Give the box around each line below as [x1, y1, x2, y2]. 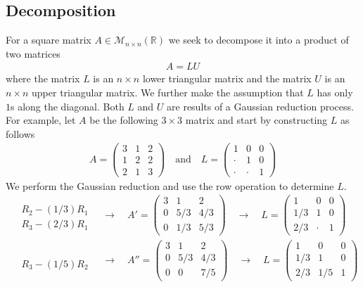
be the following [89, 113, 158, 127]
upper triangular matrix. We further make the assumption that [32, 85, 304, 100]
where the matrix [6, 71, 80, 86]
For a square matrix [6, 32, 91, 47]
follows [6, 126, 35, 141]
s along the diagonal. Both [11, 98, 125, 113]
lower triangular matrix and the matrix [142, 71, 312, 86]
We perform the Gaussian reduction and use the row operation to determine [6, 178, 334, 193]
